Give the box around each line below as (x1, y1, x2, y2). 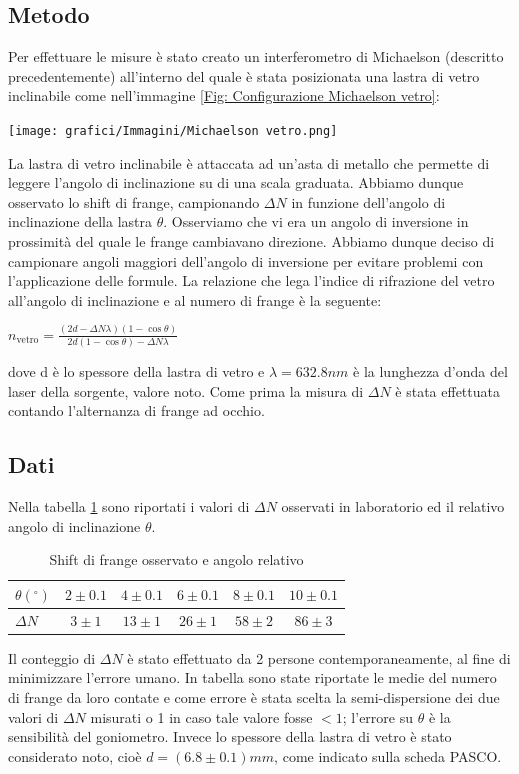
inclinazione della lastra (8, 211, 153, 232)
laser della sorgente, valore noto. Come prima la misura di (8, 380, 364, 401)
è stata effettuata (395, 380, 500, 401)
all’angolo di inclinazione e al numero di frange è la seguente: (8, 289, 382, 310)
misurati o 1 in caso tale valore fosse (90, 706, 313, 727)
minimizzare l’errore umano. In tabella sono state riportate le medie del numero (8, 667, 497, 688)
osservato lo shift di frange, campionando (8, 191, 260, 212)
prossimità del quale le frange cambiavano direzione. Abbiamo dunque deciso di (8, 231, 495, 252)
